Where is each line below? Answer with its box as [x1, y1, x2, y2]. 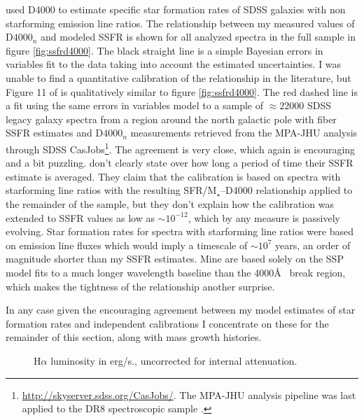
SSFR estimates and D [6, 125, 104, 140]
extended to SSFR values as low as [6, 210, 155, 225]
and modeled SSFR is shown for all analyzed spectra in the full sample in [41, 29, 356, 44]
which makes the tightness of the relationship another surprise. [6, 279, 275, 293]
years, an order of [275, 237, 351, 252]
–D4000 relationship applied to [220, 183, 353, 197]
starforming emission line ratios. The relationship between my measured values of [6, 15, 355, 30]
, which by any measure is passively [188, 210, 340, 225]
